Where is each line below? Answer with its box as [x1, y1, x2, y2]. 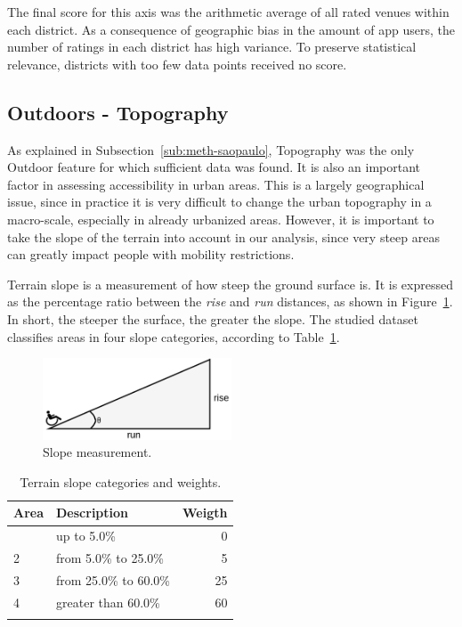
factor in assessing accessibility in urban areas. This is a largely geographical [7, 175, 425, 193]
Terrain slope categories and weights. [20, 472, 222, 491]
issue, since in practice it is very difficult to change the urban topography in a [7, 192, 432, 211]
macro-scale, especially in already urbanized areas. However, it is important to [7, 209, 434, 228]
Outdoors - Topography [7, 98, 229, 126]
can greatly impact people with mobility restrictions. [7, 245, 295, 264]
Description [56, 503, 129, 522]
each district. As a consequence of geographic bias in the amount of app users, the [7, 20, 455, 38]
